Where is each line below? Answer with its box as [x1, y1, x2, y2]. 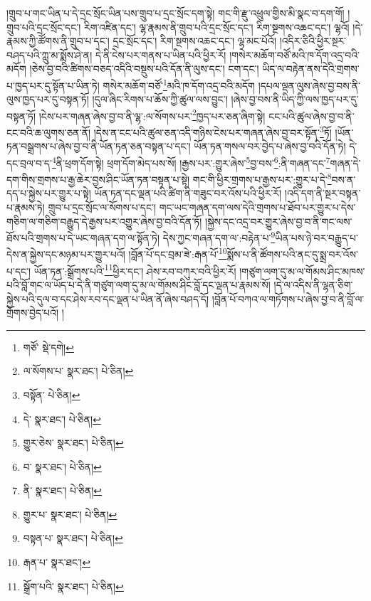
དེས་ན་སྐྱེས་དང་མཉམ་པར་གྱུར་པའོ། [6, 247, 125, 262]
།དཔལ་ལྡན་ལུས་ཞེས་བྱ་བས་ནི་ [258, 78, 361, 92]
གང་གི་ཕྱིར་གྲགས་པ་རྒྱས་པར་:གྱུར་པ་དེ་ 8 [192, 170, 332, 186]
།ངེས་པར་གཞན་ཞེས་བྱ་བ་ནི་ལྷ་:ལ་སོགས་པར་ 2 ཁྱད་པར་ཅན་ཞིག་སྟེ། [38, 106, 266, 123]
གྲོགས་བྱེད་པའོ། [6, 305, 59, 320]
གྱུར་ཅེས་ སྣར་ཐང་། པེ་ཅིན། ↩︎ [23, 435, 124, 450]
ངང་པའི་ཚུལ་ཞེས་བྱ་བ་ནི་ [268, 108, 355, 123]
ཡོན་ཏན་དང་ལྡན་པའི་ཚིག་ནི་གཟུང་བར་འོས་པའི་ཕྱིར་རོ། [94, 186, 282, 201]
